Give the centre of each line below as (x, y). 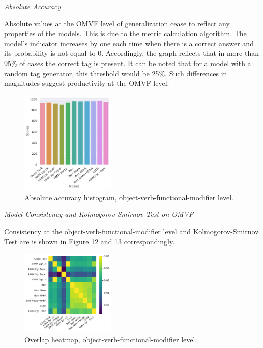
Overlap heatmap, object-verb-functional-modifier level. (111, 339)
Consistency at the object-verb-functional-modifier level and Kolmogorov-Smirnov (131, 231)
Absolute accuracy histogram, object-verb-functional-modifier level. (129, 197)
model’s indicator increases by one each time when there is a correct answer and (129, 43)
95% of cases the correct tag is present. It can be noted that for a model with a (128, 63)
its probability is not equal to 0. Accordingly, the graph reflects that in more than (131, 53)
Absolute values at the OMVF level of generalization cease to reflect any (117, 23)
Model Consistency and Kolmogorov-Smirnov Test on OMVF (99, 214)
